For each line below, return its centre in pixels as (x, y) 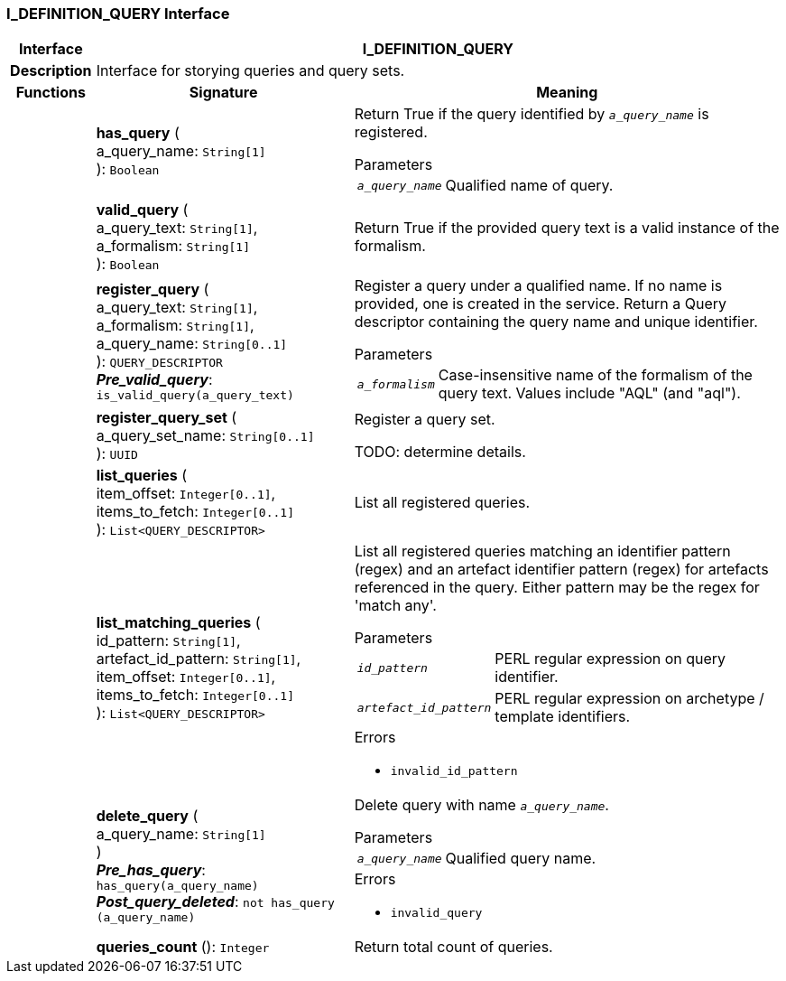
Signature (223, 93)
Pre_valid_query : (154, 379)
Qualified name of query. (529, 186)
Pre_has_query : (151, 869)
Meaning (567, 93)
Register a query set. (425, 420)
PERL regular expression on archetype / (629, 699)
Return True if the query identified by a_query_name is (532, 114)
